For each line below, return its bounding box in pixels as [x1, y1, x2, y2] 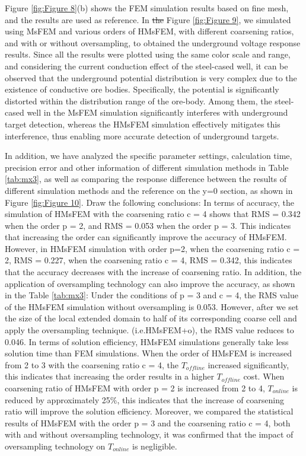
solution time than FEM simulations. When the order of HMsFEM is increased [5, 347, 292, 359]
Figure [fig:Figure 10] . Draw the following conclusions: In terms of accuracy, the [5, 196, 294, 208]
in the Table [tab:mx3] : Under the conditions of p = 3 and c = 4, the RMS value [5, 289, 299, 301]
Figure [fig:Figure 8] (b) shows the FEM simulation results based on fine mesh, [5, 2, 289, 14]
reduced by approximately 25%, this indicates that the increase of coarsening [5, 393, 285, 406]
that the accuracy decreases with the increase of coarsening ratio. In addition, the [5, 266, 302, 278]
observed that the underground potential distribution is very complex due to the [5, 71, 297, 84]
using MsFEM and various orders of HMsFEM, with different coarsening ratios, [5, 25, 294, 37]
